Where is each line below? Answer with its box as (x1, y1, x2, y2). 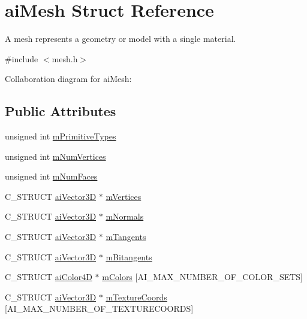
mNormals (106, 210, 144, 223)
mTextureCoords (106, 290, 167, 303)
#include (5, 52, 38, 65)
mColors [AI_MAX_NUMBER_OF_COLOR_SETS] (102, 271, 303, 283)
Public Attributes (5, 102, 116, 120)
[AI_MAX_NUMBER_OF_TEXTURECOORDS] (5, 302, 194, 315)
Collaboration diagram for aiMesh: (5, 72, 132, 85)
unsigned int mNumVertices (5, 150, 106, 162)
